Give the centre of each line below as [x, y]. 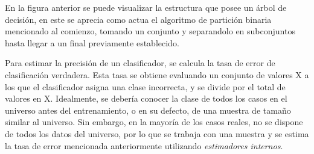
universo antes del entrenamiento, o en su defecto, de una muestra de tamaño [148, 110]
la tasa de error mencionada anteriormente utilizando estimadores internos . [144, 145]
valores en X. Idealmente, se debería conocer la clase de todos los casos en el [146, 98]
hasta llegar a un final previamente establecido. [92, 42]
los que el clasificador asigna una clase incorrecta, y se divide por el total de [145, 86]
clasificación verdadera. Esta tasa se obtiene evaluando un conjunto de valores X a [157, 74]
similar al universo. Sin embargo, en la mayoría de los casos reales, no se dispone [154, 122]
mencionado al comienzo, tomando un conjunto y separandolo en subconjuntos [150, 31]
